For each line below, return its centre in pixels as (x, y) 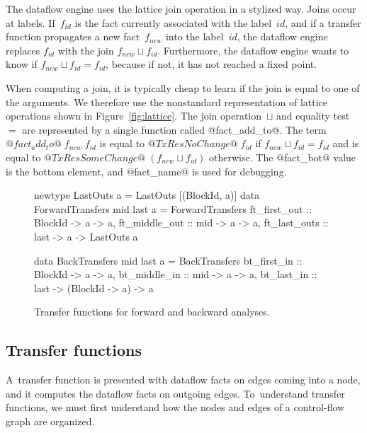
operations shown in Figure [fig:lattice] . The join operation (134, 116)
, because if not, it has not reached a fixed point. (211, 64)
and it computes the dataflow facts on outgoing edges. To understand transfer (175, 393)
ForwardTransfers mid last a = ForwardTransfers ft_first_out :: (173, 208)
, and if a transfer (323, 22)
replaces (23, 50)
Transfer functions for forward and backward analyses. (152, 312)
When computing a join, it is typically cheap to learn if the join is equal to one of (183, 87)
